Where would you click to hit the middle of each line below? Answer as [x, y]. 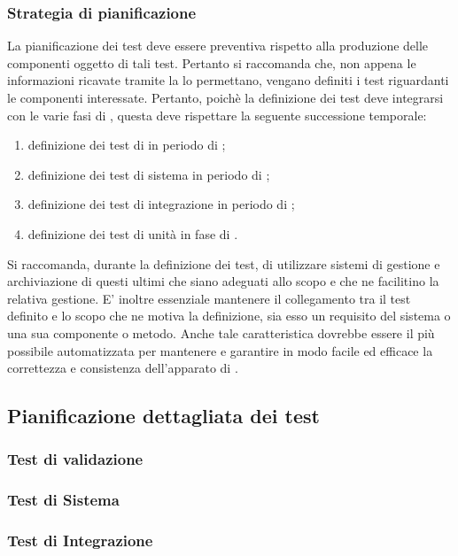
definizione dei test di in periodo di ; [127, 145]
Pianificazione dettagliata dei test [163, 416]
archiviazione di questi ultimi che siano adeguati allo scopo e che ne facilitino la [223, 281]
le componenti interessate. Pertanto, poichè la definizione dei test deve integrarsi [225, 97]
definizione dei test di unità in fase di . [133, 233]
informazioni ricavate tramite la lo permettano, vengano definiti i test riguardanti [228, 80]
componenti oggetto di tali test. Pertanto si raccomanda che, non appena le [212, 62]
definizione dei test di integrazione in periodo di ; [161, 204]
